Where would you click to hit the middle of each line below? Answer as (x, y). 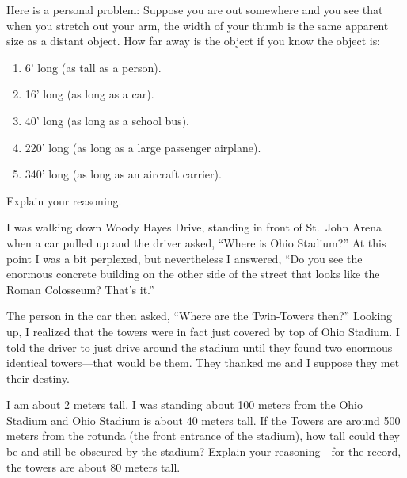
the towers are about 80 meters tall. (93, 467)
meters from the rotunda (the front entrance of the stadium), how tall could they (203, 436)
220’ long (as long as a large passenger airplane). (143, 147)
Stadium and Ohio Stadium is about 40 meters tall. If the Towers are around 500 (203, 420)
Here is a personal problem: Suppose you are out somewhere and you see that (195, 10)
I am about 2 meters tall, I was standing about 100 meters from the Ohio (184, 405)
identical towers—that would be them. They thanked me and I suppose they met (203, 363)
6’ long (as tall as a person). (93, 67)
